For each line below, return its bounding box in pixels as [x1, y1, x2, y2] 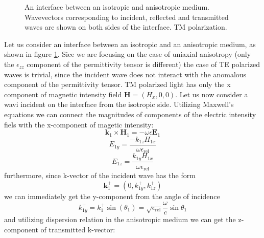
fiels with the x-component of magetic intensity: [4, 119, 154, 129]
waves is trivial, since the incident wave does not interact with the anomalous [4, 69, 247, 79]
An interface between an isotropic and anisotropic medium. [25, 2, 209, 12]
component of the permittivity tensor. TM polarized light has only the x [4, 79, 231, 90]
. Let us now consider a [175, 89, 248, 99]
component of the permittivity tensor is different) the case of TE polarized [27, 58, 260, 69]
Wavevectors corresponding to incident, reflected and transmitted [25, 11, 229, 22]
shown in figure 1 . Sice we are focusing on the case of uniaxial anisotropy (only [4, 49, 251, 59]
